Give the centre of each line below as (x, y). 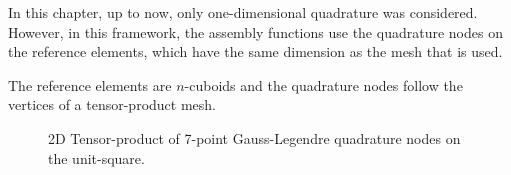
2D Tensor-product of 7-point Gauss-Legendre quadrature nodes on (254, 137)
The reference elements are (90, 84)
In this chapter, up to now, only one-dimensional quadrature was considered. (243, 12)
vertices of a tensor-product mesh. (112, 104)
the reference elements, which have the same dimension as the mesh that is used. (255, 51)
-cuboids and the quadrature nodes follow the (323, 84)
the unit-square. (96, 157)
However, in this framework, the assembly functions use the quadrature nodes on (255, 31)
